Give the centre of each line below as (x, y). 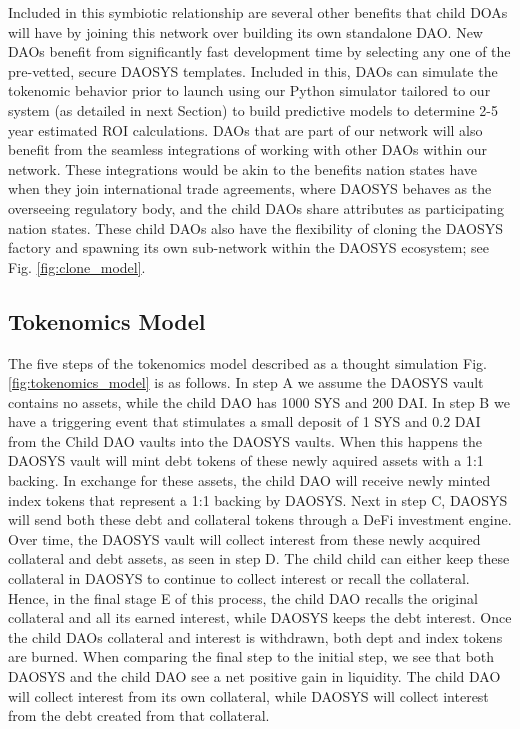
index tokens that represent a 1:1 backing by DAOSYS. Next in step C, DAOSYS (258, 499)
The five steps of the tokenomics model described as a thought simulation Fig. (247, 362)
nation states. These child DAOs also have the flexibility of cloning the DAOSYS (256, 227)
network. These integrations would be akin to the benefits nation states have (243, 168)
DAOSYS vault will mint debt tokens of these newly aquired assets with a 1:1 (246, 460)
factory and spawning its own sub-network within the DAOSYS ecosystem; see (248, 247)
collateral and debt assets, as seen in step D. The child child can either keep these (259, 558)
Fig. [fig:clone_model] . (77, 266)
